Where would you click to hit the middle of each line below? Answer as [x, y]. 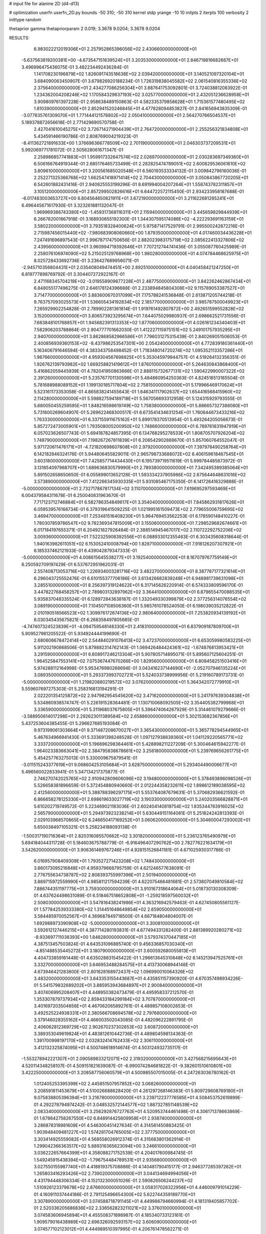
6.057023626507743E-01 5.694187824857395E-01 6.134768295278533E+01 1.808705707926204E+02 [139, 433]
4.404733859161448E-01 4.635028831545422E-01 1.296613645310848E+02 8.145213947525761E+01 [138, 958]
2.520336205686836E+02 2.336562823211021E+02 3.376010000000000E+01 [120, 1208]
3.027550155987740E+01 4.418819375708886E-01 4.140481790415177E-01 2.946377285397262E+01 [137, 1167]
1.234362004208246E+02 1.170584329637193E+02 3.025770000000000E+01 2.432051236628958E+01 [141, 95]
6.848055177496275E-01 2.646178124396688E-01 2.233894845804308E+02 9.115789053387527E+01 [139, 288]
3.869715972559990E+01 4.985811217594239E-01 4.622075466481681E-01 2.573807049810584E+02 [138, 882]
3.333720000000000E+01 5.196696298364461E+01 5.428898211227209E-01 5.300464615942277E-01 [140, 744]
